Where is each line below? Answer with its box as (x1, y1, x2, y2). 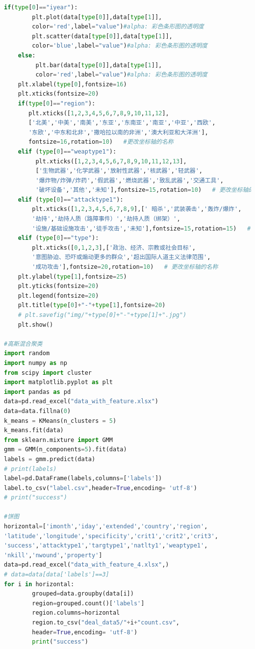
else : (18, 52, 36, 59)
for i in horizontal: (4, 580, 75, 588)
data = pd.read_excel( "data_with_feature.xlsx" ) (4, 398, 159, 405)
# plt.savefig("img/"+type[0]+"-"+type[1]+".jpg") (18, 312, 187, 318)
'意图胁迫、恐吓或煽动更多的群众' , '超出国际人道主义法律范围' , (32, 254, 211, 261)
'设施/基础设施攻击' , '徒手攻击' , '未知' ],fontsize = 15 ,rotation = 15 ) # (32, 225, 251, 232)
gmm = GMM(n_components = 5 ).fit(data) (4, 446, 127, 453)
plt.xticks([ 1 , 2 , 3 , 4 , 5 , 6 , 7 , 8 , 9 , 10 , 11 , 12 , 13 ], (35, 157, 187, 165)
